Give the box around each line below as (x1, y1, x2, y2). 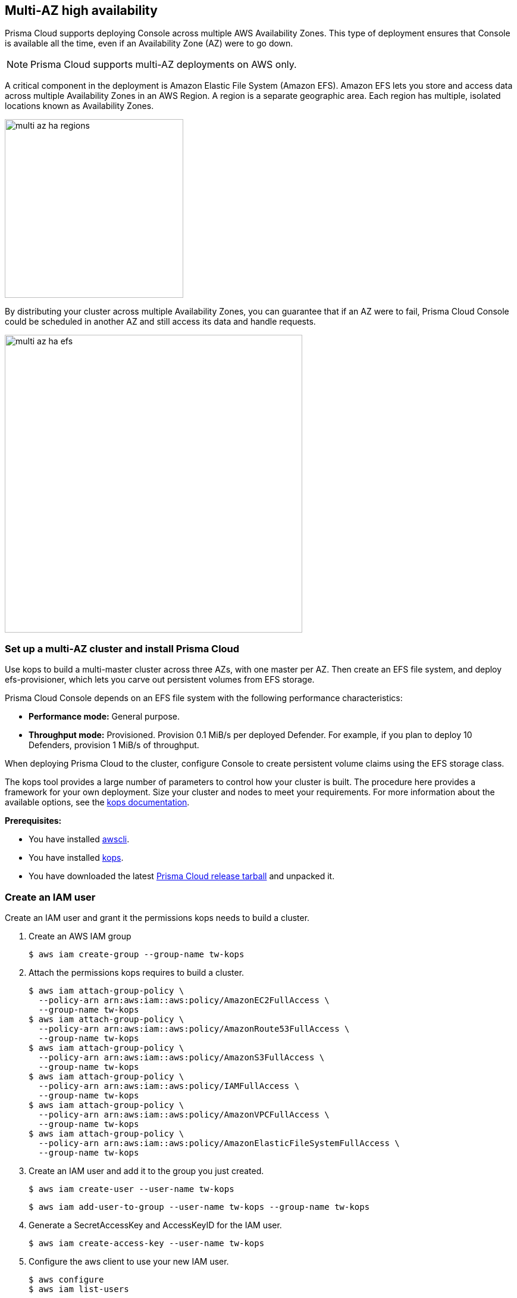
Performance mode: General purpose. (29, 711, 180, 722)
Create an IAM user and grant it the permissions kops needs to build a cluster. (5, 912, 310, 923)
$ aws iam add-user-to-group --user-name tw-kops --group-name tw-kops (29, 1201, 370, 1212)
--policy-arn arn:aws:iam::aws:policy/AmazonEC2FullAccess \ (38, 995, 330, 1005)
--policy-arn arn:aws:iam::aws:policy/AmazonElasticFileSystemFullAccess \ (38, 1138, 400, 1148)
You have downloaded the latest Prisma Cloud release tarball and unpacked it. (29, 871, 335, 882)
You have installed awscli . (29, 834, 130, 845)
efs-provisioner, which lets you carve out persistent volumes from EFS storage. (5, 674, 315, 685)
